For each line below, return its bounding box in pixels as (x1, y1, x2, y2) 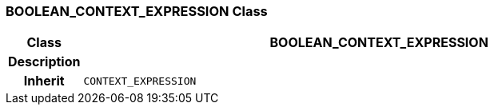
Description (8, 54, 81, 70)
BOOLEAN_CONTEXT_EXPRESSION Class (6, 3, 268, 19)
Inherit (23, 73, 65, 89)
